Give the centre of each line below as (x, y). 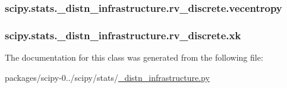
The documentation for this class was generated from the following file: (134, 57)
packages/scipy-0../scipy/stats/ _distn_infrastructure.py (107, 77)
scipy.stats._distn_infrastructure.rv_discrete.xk (123, 35)
